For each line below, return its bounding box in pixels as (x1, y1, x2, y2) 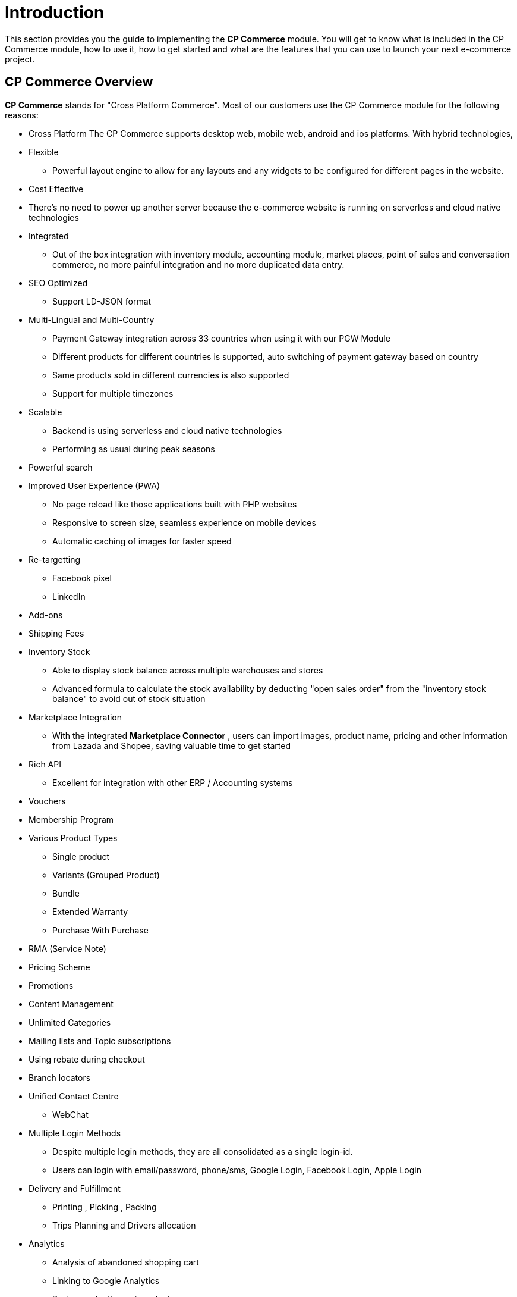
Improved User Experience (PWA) (29, 480, 160, 491)
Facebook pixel (52, 572, 112, 583)
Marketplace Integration (29, 712, 122, 722)
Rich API (29, 759, 61, 769)
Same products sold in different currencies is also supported (52, 369, 289, 380)
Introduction (5, 2, 105, 23)
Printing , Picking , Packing (52, 1201, 157, 1212)
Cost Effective (29, 183, 84, 194)
